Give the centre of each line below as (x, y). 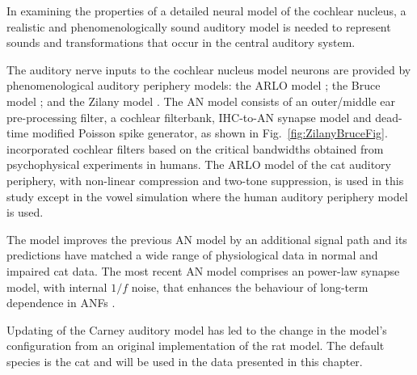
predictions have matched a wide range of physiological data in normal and (192, 255)
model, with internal (57, 287)
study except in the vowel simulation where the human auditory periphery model (207, 196)
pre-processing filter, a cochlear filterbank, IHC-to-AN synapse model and (189, 117)
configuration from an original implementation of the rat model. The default (196, 346)
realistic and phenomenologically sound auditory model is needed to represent (199, 26)
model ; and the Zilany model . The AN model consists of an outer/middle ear (201, 101)
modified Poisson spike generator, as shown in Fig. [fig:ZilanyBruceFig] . (210, 133)
